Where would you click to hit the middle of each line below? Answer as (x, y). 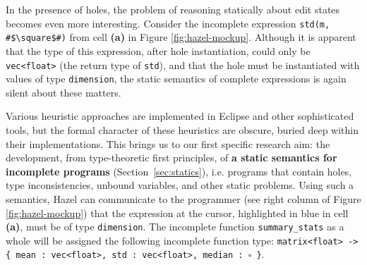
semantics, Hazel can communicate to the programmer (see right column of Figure (183, 198)
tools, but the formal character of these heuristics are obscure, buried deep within (182, 130)
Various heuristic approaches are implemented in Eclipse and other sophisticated (180, 116)
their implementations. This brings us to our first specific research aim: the (168, 143)
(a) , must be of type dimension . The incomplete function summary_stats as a (175, 227)
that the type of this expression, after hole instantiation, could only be (158, 50)
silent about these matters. (64, 92)
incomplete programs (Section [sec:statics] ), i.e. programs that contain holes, (179, 171)
